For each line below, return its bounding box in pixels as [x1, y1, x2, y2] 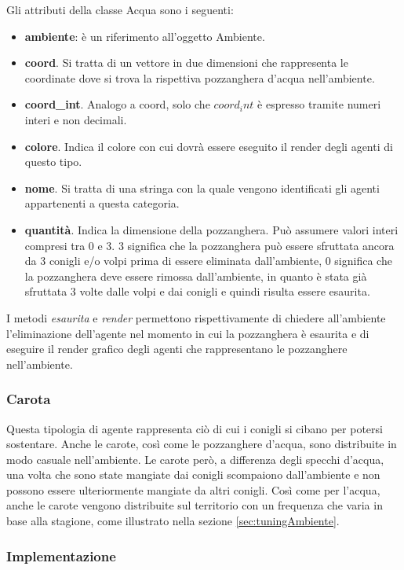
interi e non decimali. [24, 111, 127, 127]
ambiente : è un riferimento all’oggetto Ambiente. [24, 28, 265, 44]
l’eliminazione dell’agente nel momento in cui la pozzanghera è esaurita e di [6, 325, 369, 341]
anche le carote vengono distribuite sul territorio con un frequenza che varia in [6, 497, 383, 513]
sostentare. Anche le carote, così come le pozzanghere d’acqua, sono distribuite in [6, 436, 397, 452]
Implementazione [6, 546, 116, 565]
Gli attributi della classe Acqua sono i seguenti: [6, 2, 234, 17]
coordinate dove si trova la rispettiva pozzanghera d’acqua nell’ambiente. [24, 69, 375, 86]
